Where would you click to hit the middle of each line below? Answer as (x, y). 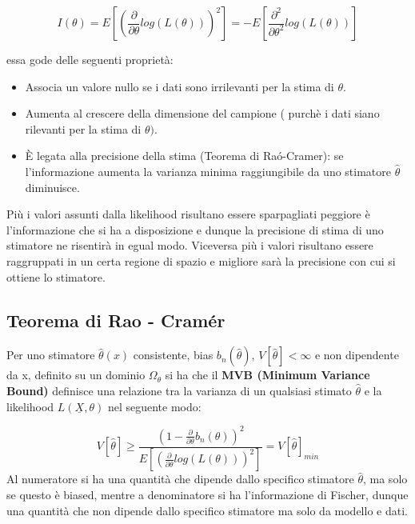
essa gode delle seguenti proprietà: (90, 59)
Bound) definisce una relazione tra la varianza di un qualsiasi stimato (179, 390)
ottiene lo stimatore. (56, 276)
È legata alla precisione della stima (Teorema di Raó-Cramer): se (184, 156)
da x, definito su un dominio (76, 375)
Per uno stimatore (51, 355)
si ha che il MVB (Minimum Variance (267, 375)
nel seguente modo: (154, 406)
